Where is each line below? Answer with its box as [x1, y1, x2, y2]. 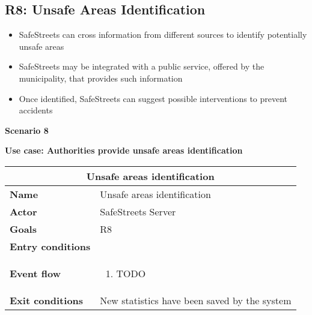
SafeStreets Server [100, 204, 176, 218]
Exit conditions [10, 293, 84, 307]
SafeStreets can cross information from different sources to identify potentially [19, 28, 307, 41]
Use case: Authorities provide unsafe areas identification [5, 144, 243, 157]
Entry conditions [10, 239, 91, 253]
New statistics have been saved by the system [100, 293, 292, 307]
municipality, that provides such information [19, 71, 183, 84]
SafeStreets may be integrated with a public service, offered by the [19, 60, 265, 73]
